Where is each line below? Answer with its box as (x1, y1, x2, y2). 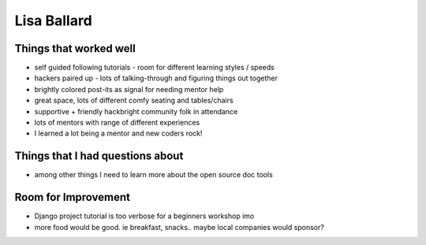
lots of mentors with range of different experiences (34, 118, 200, 128)
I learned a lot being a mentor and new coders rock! (34, 128, 203, 138)
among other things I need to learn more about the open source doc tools (34, 170, 274, 180)
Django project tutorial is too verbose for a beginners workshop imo (34, 211, 255, 221)
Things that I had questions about (14, 150, 184, 163)
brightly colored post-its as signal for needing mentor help (34, 84, 224, 94)
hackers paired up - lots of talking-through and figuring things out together (34, 73, 278, 83)
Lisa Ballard (14, 12, 92, 29)
